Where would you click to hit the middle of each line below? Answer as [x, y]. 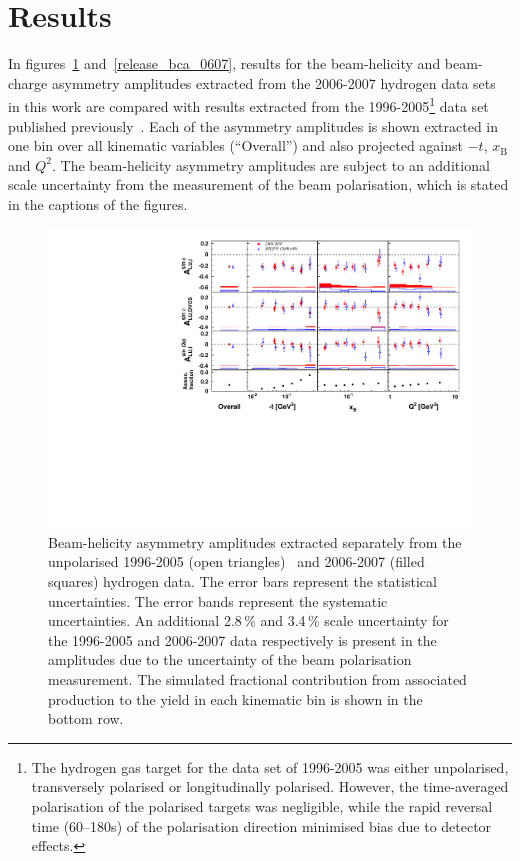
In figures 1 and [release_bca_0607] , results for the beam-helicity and [224, 63]
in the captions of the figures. [98, 203]
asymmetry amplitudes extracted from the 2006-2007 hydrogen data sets [273, 82]
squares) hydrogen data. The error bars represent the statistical [242, 580]
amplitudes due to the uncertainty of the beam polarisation [230, 659]
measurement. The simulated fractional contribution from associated [257, 678]
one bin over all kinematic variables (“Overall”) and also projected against [235, 145]
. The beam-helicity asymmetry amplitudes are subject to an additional [271, 164]
